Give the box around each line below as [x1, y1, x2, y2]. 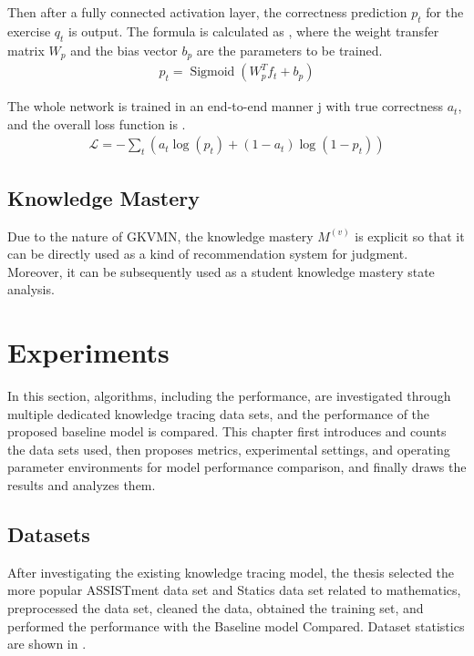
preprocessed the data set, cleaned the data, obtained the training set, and [7, 598, 424, 617]
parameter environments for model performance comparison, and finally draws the [7, 457, 467, 477]
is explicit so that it [355, 226, 465, 245]
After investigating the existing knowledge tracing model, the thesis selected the [7, 562, 455, 581]
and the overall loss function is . [7, 114, 186, 133]
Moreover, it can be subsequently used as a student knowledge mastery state [7, 261, 435, 281]
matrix [7, 40, 45, 59]
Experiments [7, 333, 170, 371]
